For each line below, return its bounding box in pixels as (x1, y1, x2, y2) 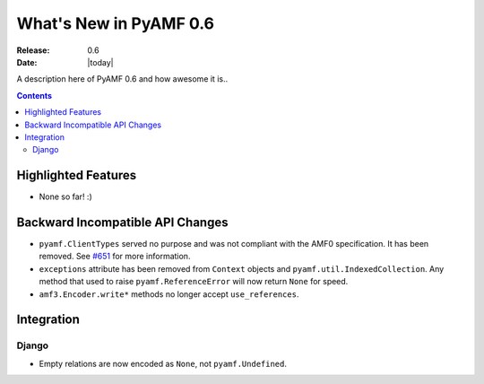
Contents (16, 90, 53, 100)
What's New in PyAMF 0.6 (16, 13, 215, 33)
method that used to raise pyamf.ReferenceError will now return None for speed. (39, 276, 349, 287)
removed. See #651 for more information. (39, 251, 191, 262)
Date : (16, 57, 38, 67)
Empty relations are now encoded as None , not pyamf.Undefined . (39, 358, 287, 369)
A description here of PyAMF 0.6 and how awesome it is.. (16, 74, 229, 84)
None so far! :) (39, 191, 93, 202)
